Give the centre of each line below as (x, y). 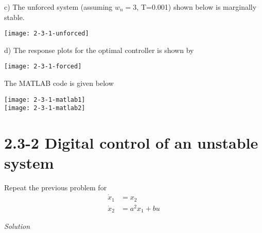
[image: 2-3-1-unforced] (47, 34)
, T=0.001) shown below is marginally (197, 7)
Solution (17, 226)
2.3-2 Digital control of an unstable (131, 143)
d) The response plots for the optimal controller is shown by (99, 50)
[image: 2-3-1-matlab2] (45, 108)
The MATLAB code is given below (59, 83)
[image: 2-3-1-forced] (43, 67)
